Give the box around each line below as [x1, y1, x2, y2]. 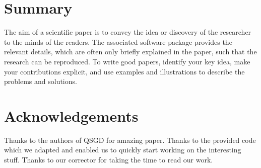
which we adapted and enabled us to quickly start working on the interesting [4, 144, 241, 155]
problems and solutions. [4, 76, 77, 87]
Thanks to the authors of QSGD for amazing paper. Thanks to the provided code [4, 134, 256, 145]
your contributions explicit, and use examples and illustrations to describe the [4, 66, 245, 76]
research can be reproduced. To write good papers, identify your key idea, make [4, 56, 250, 66]
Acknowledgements [4, 105, 139, 126]
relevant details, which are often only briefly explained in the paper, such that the [4, 46, 257, 57]
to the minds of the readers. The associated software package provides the [4, 36, 232, 47]
